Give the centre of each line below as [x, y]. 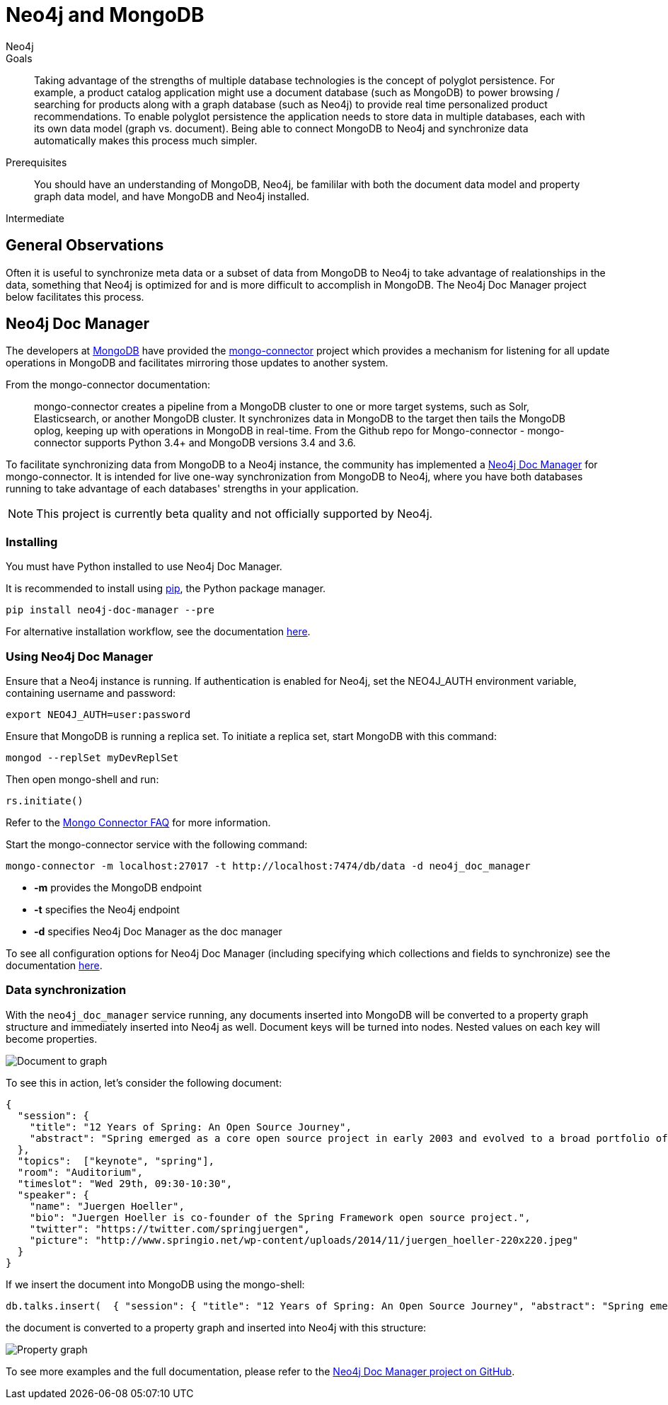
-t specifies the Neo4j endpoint [107, 909]
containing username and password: [91, 693]
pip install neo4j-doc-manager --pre [110, 610]
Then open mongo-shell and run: [82, 779]
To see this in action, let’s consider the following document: [144, 1082]
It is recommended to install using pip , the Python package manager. [166, 589]
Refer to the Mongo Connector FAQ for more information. [138, 822]
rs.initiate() [45, 800]
